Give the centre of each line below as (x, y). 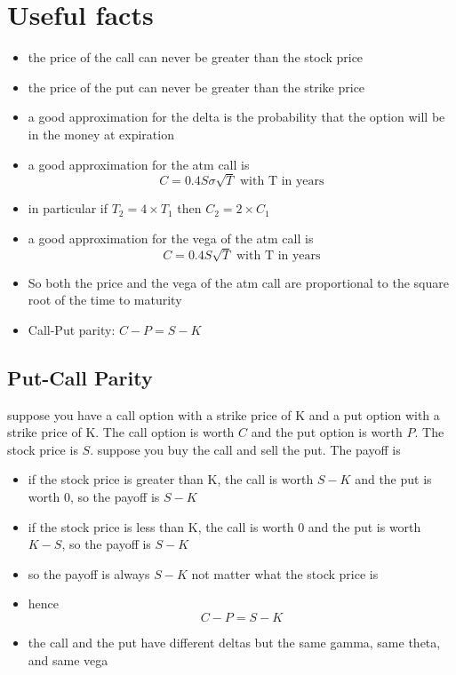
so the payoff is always (89, 573)
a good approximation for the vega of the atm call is (171, 238)
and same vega (68, 659)
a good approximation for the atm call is (139, 164)
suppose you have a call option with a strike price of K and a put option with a (224, 414)
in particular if (68, 208)
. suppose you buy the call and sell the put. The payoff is (245, 449)
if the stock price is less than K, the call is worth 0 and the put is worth (224, 526)
